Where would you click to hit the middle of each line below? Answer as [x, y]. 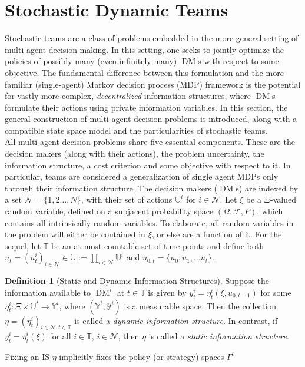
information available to [48, 292]
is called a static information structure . [219, 336]
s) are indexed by [267, 188]
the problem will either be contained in [75, 234]
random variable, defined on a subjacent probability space [109, 211]
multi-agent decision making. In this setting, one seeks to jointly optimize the [145, 49]
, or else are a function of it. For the [217, 234]
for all [60, 336]
